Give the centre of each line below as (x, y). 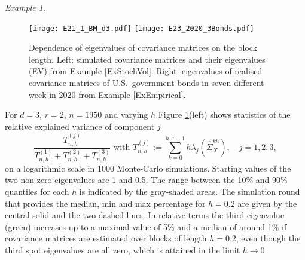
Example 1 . (25, 7)
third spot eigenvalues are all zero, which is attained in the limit (123, 250)
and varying (126, 114)
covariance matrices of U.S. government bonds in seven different (147, 83)
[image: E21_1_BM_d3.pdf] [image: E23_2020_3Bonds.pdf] (141, 28)
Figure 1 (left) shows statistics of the (224, 114)
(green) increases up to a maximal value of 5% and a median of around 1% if (146, 226)
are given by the (267, 203)
